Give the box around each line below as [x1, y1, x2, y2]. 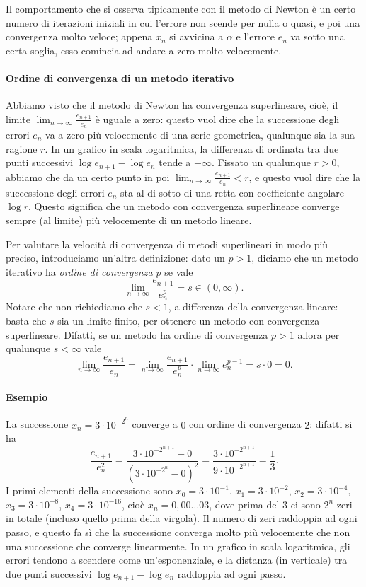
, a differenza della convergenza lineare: [168, 299, 338, 314]
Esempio [6, 390, 48, 405]
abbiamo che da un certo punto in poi [6, 169, 170, 184]
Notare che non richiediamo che [6, 299, 142, 314]
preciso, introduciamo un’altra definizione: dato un [6, 250, 225, 265]
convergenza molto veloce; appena [6, 29, 153, 44]
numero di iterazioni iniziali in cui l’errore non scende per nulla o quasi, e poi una [6, 15, 360, 30]
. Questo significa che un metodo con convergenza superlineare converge [28, 199, 340, 214]
